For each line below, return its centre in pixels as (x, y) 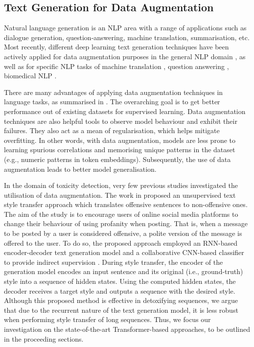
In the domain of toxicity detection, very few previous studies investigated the (121, 185)
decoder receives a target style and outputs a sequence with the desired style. (120, 290)
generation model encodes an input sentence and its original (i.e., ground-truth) (124, 271)
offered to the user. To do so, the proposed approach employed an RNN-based (121, 243)
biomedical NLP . (30, 76)
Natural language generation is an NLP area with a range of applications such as (125, 28)
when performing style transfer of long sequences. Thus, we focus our (107, 319)
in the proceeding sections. (44, 338)
